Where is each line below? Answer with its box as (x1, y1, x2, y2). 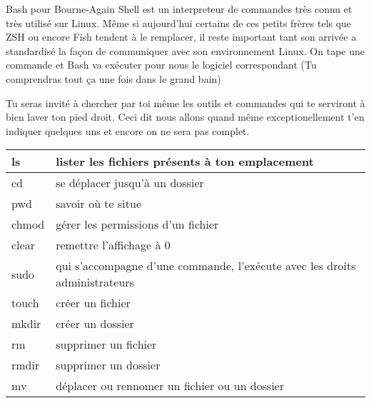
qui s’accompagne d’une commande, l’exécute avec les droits (56, 257, 356, 274)
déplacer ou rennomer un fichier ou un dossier (56, 377, 285, 394)
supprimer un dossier (56, 357, 161, 374)
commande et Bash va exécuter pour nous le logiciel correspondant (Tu (6, 57, 317, 72)
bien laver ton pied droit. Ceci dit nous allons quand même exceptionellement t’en (6, 109, 365, 124)
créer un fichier (56, 294, 131, 312)
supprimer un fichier (56, 336, 157, 353)
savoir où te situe (56, 195, 141, 212)
